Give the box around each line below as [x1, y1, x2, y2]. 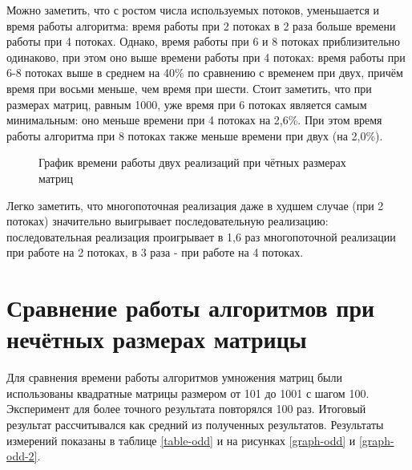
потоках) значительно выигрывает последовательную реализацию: [6, 213, 329, 229]
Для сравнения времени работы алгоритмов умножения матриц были [6, 369, 342, 386]
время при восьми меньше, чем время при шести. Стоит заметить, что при [6, 79, 372, 96]
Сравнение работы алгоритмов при [6, 291, 375, 324]
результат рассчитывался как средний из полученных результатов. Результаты [6, 416, 384, 432]
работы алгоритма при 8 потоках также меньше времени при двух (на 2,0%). [6, 127, 383, 144]
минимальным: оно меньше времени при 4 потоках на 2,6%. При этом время [6, 111, 382, 128]
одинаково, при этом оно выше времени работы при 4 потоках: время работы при [6, 48, 406, 65]
